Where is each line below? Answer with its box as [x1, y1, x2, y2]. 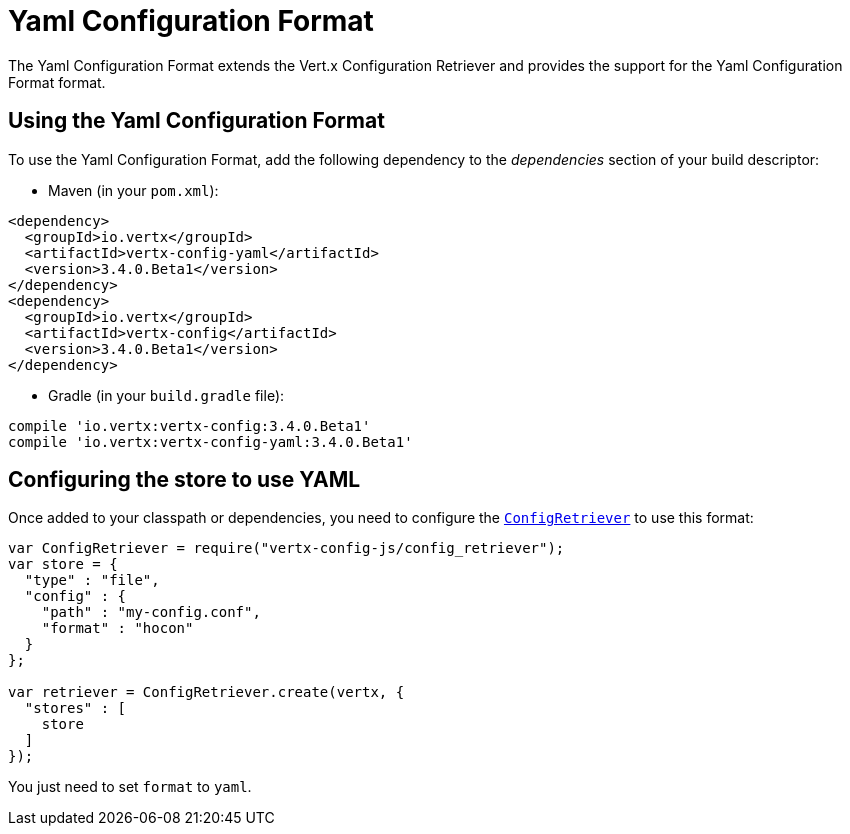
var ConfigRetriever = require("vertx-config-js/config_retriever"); [8, 540, 565, 557]
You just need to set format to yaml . [8, 778, 252, 796]
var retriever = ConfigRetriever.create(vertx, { [8, 684, 405, 701]
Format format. [8, 73, 106, 91]
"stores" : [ [24, 700, 127, 717]
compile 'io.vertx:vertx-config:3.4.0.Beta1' [8, 417, 371, 434]
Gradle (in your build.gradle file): [48, 386, 285, 404]
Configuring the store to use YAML [8, 467, 361, 493]
